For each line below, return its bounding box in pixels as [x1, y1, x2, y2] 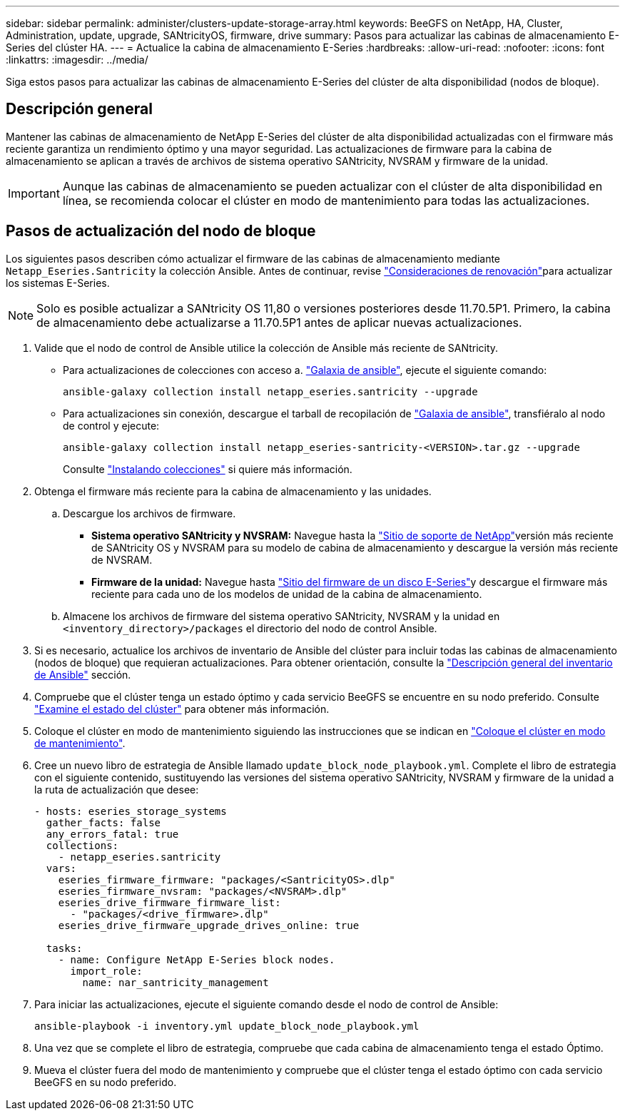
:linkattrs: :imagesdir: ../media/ [6, 54, 148, 66]
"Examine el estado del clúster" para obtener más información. [34, 702, 330, 715]
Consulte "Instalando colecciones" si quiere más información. [63, 462, 352, 475]
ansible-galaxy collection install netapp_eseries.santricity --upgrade [63, 385, 478, 397]
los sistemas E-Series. [6, 276, 110, 289]
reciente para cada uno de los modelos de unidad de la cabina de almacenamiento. [91, 587, 482, 600]
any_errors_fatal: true [46, 828, 179, 840]
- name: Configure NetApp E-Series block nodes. [58, 953, 335, 965]
